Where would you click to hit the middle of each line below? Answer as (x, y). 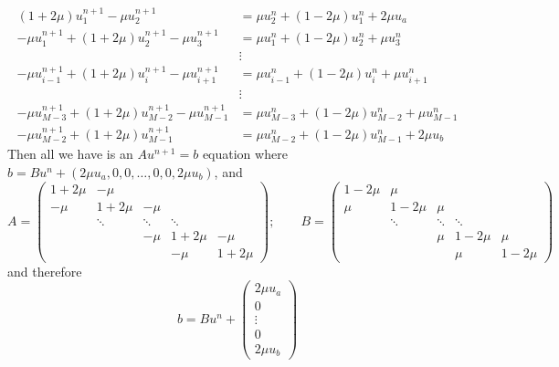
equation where (245, 154)
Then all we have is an (70, 154)
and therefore (45, 271)
